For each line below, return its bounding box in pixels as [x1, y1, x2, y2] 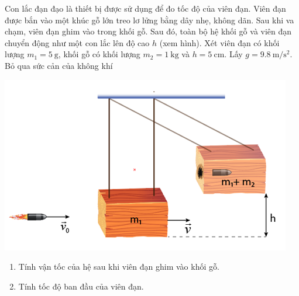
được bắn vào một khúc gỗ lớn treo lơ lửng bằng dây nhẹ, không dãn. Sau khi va [5, 13, 294, 26]
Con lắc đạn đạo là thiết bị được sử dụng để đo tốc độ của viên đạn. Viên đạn [5, 2, 286, 14]
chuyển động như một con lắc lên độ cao [5, 36, 150, 48]
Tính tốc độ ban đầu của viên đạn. [18, 280, 144, 292]
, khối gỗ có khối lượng [58, 48, 140, 60]
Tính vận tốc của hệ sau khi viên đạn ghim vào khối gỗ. [18, 260, 219, 273]
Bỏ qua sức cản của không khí [5, 59, 113, 71]
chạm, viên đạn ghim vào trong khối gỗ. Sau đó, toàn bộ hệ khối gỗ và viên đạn [5, 25, 292, 37]
